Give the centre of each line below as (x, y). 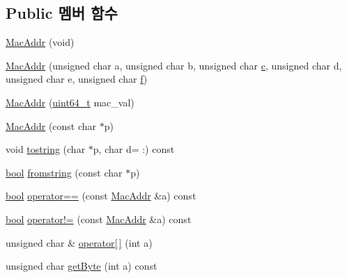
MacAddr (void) (40, 42)
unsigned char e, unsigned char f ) (77, 79)
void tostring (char (46, 149)
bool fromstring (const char (64, 172)
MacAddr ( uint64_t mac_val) (70, 102)
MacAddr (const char (51, 125)
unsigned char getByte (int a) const (82, 266)
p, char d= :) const (134, 149)
